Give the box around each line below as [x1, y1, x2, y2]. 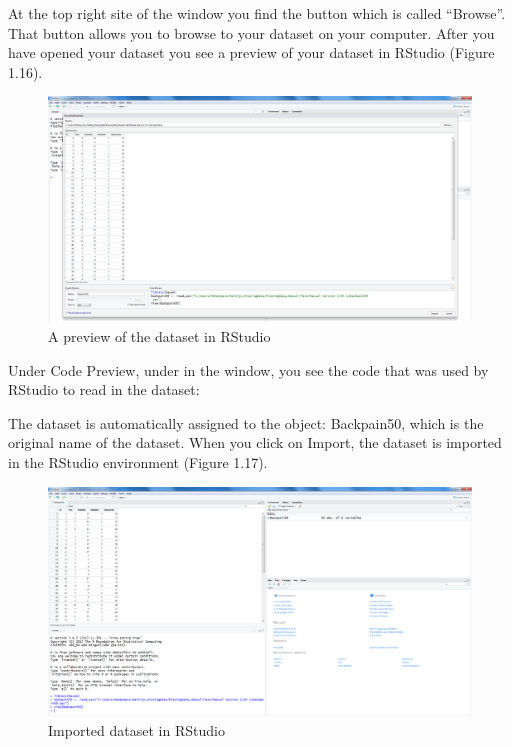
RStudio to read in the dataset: [8, 379, 200, 400]
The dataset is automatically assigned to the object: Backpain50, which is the [8, 412, 484, 433]
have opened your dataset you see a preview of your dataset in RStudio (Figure [8, 42, 495, 63]
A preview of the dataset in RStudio [48, 326, 271, 347]
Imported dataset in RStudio [48, 720, 225, 740]
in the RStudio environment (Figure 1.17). [8, 452, 268, 473]
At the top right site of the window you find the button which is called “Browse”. [8, 3, 506, 23]
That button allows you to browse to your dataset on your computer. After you [8, 22, 495, 43]
